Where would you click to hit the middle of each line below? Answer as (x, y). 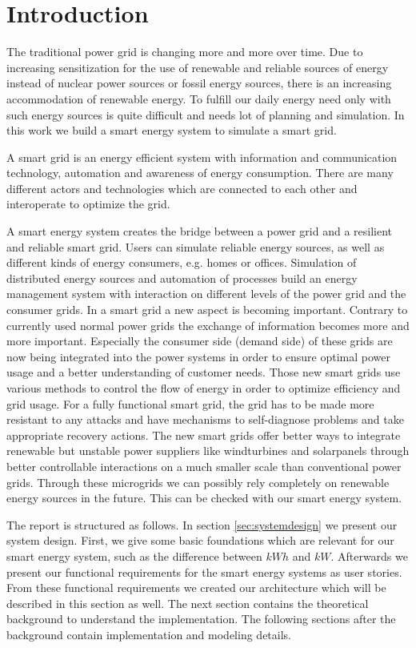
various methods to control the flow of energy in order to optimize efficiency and (204, 388)
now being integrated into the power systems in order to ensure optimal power (199, 356)
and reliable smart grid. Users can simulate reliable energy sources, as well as (196, 246)
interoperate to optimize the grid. (88, 204)
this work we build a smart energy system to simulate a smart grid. (172, 130)
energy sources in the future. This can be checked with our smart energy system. (204, 498)
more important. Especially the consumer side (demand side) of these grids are (200, 341)
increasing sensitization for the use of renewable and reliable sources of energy (198, 67)
